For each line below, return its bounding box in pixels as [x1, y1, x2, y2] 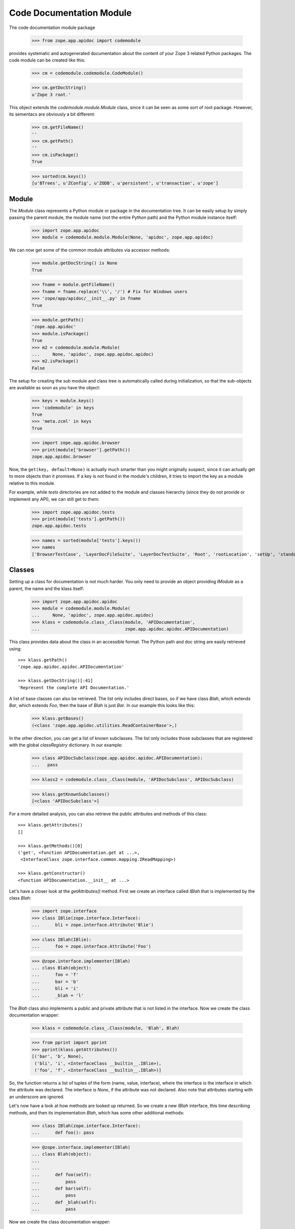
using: [9, 645, 22, 651]
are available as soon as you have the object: [9, 385, 100, 391]
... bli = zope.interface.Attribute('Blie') [31, 922, 154, 928]
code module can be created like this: [9, 57, 86, 63]
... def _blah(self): [31, 1200, 97, 1205]
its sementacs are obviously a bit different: [9, 111, 95, 117]
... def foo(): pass [31, 1130, 94, 1135]
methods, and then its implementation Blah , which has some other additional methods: [9, 1110, 184, 1115]
